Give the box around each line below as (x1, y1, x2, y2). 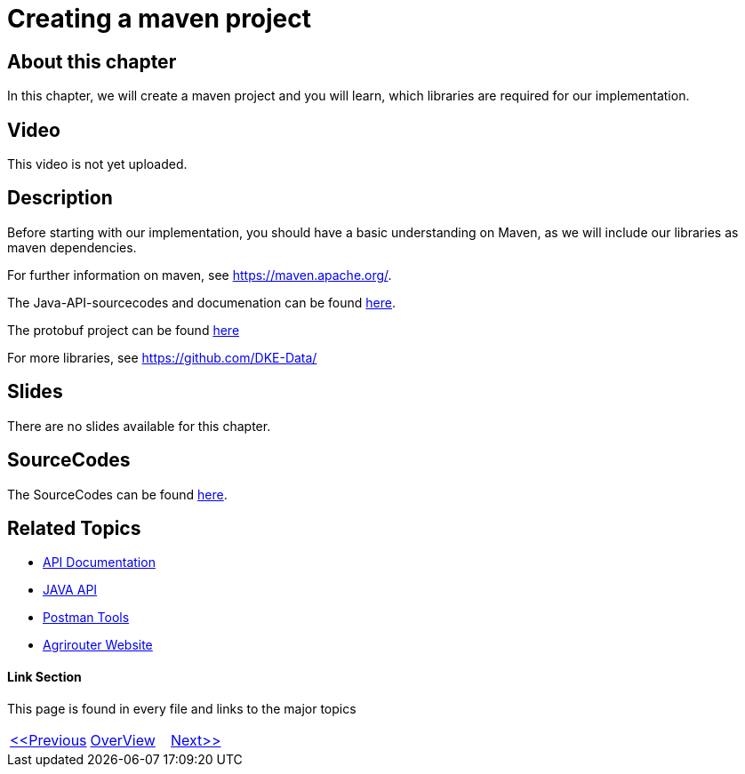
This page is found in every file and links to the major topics (7, 700, 356, 716)
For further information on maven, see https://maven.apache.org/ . (7, 267, 392, 283)
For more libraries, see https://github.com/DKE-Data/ (7, 349, 317, 365)
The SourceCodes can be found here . (7, 486, 228, 502)
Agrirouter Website (43, 637, 153, 653)
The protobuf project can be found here (7, 322, 240, 338)
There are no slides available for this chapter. (7, 418, 271, 434)
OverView (90, 730, 156, 749)
